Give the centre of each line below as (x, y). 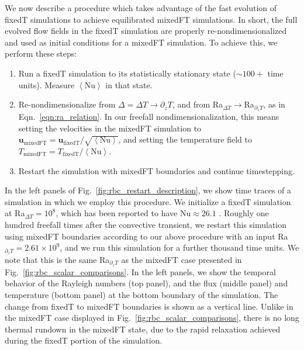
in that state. (129, 84)
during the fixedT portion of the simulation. (84, 340)
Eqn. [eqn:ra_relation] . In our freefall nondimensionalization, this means (149, 117)
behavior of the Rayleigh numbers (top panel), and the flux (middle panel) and (146, 283)
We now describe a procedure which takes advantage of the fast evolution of (141, 8)
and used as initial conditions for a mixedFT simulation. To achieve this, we (141, 42)
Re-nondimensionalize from (67, 104)
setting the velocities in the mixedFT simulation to (110, 128)
